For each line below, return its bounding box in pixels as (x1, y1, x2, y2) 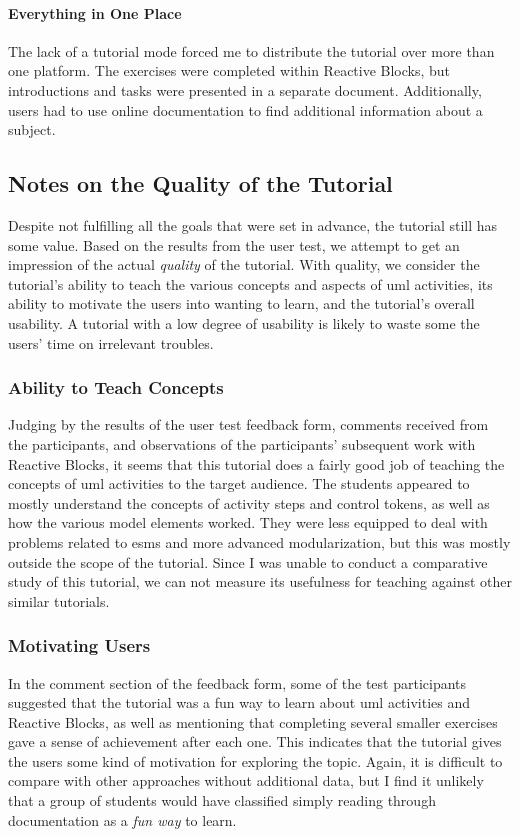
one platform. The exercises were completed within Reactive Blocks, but (8, 60, 451, 81)
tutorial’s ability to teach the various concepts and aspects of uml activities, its (8, 273, 493, 294)
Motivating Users (8, 633, 151, 658)
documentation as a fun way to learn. (8, 809, 237, 830)
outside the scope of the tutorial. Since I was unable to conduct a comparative (8, 551, 488, 572)
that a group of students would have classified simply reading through (8, 790, 436, 811)
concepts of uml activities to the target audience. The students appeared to (8, 473, 470, 494)
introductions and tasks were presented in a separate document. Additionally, (8, 79, 482, 100)
